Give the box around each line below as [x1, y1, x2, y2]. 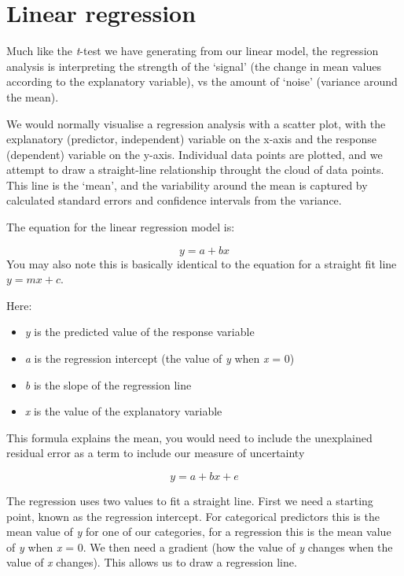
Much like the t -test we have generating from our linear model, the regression [6, 42, 379, 59]
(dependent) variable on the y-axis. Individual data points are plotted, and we [6, 146, 383, 162]
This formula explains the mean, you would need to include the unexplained [6, 429, 373, 445]
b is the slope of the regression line [24, 376, 192, 393]
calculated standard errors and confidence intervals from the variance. [6, 192, 342, 209]
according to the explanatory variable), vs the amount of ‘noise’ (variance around [6, 73, 398, 90]
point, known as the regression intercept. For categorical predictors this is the [6, 508, 380, 524]
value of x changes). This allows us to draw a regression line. [6, 554, 297, 570]
